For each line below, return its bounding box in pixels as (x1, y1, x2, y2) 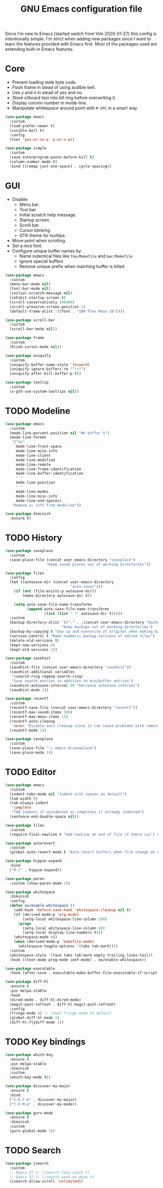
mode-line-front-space (16, 444, 62, 449)
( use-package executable (5, 966, 55, 971)
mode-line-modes (16, 489, 49, 494)
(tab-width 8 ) (9, 796, 38, 801)
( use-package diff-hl (5, 979, 49, 984)
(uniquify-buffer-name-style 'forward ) (9, 362, 90, 367)
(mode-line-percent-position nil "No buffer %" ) (9, 431, 110, 435)
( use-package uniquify (5, 353, 51, 358)
